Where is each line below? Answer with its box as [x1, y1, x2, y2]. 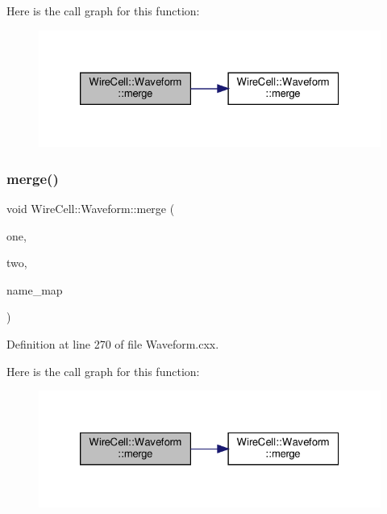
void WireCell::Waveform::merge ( [6, 200, 175, 217]
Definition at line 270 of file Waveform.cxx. [6, 336, 219, 353]
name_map [6, 281, 63, 298]
